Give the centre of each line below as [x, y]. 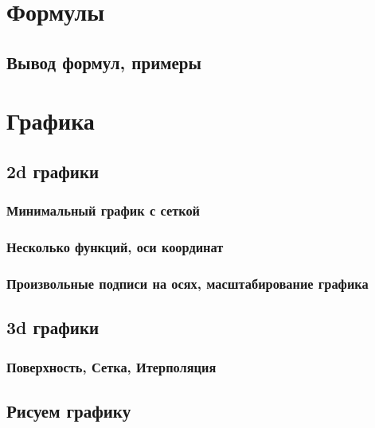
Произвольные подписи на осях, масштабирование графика [187, 283]
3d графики [53, 327]
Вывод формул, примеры [104, 62]
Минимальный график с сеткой [104, 210]
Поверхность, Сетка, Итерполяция [111, 366]
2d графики [53, 171]
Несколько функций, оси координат [115, 247]
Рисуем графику [69, 410]
